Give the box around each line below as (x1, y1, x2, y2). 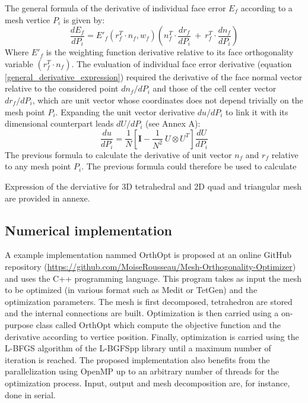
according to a (240, 2, 293, 14)
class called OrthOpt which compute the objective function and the (36, 318, 281, 330)
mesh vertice (5, 13, 50, 26)
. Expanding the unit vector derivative (55, 105, 195, 118)
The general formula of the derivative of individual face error (5, 2, 226, 14)
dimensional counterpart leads (5, 117, 114, 130)
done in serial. (5, 388, 56, 401)
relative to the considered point (5, 82, 119, 95)
